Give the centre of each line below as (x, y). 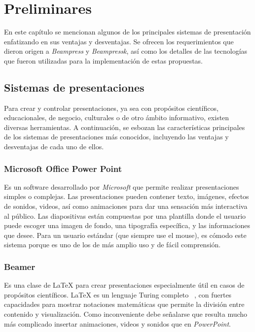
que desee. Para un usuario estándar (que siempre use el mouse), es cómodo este (125, 235)
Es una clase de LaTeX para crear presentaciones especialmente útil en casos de (124, 285)
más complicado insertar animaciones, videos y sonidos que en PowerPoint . (117, 323)
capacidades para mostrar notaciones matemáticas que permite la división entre (124, 304)
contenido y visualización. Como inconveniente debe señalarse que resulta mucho (126, 314)
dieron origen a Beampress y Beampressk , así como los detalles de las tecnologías (126, 51)
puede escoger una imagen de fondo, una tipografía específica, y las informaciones (127, 225)
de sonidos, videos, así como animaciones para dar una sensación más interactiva (126, 206)
